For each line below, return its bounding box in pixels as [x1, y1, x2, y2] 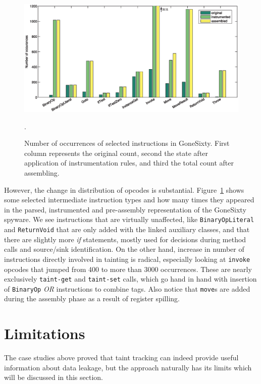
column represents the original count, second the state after [24, 147, 208, 158]
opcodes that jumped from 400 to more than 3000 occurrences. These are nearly [4, 263, 252, 274]
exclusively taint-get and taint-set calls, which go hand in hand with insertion [4, 273, 257, 284]
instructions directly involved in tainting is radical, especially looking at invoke [4, 253, 250, 264]
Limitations [4, 323, 85, 344]
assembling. [24, 168, 60, 178]
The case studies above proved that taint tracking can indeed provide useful [4, 352, 239, 363]
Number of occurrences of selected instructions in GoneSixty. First [24, 138, 230, 148]
